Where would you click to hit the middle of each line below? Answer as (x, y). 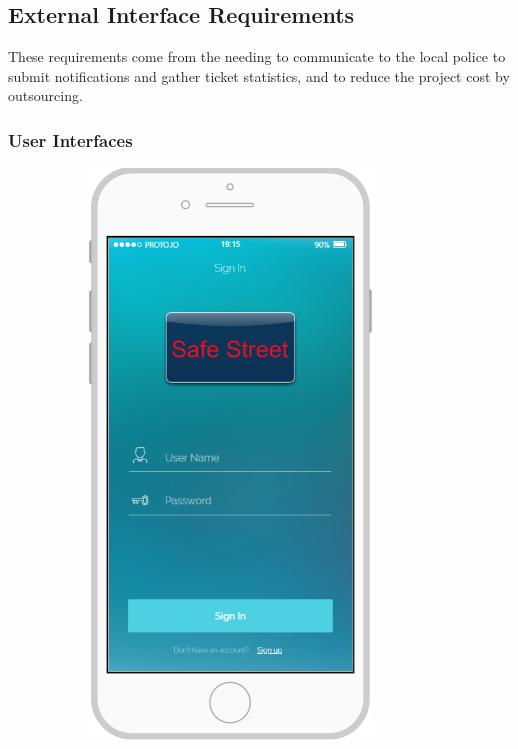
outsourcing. (45, 95)
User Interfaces (70, 139)
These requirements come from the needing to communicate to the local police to (257, 56)
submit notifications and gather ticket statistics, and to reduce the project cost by (259, 75)
